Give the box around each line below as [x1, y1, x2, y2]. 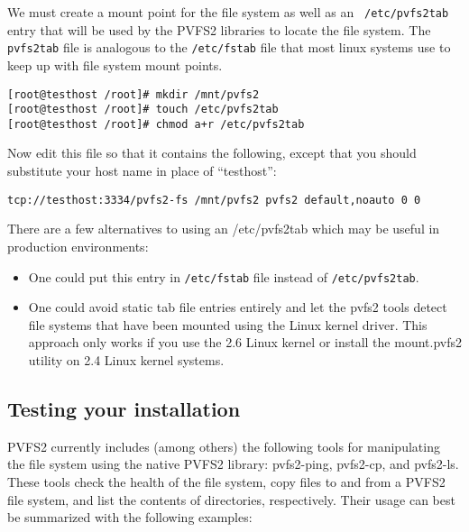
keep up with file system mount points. [7, 55, 223, 74]
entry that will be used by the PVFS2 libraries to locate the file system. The [7, 20, 431, 39]
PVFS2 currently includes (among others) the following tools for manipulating [7, 436, 440, 455]
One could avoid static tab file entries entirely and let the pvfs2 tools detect [28, 298, 447, 316]
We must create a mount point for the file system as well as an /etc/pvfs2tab [7, 3, 449, 21]
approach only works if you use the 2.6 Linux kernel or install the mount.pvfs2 [28, 333, 462, 352]
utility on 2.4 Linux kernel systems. [28, 350, 225, 369]
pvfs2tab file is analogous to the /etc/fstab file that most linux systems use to [7, 38, 451, 57]
